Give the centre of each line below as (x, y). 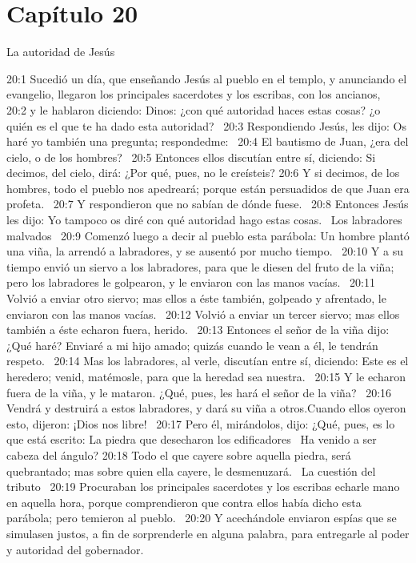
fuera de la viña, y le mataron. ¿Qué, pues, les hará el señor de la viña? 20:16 (199, 392)
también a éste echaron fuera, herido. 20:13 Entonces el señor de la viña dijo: (198, 330)
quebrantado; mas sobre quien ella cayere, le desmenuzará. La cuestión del (191, 471)
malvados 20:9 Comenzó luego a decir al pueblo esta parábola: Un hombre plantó (208, 235)
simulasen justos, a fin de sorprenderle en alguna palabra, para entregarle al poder (208, 533)
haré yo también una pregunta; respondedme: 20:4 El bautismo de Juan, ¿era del (208, 141)
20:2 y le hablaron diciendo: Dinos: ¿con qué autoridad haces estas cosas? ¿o (194, 109)
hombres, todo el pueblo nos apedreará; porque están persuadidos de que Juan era (208, 188)
